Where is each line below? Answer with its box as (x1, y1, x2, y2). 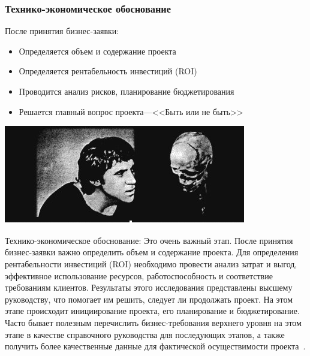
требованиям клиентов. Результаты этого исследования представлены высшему (5, 281, 293, 294)
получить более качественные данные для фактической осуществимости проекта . (5, 340, 306, 352)
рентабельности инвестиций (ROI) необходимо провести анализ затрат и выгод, (5, 257, 297, 270)
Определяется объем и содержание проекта (19, 44, 176, 57)
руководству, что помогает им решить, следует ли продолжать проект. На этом (5, 292, 293, 305)
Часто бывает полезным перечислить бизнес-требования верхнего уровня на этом (5, 316, 302, 328)
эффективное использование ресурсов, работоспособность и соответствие (5, 269, 273, 282)
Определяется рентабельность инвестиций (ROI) (19, 65, 197, 77)
